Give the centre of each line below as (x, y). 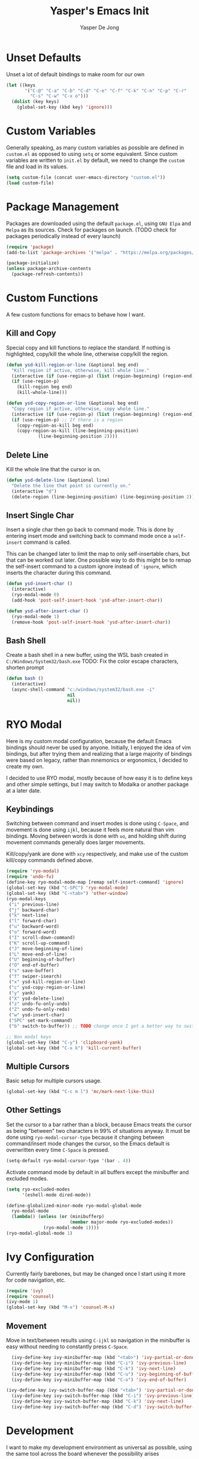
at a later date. (24, 790)
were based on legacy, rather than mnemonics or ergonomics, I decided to (97, 760)
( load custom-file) (30, 183)
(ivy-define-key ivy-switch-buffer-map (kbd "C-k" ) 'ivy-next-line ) (98, 1402)
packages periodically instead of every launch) (63, 236)
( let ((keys (21, 85)
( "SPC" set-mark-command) (41, 1020)
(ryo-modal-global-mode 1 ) (39, 1233)
